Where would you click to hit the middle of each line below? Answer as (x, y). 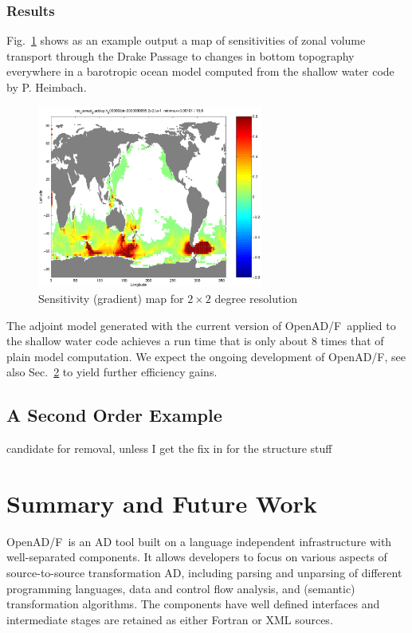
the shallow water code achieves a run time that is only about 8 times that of (195, 341)
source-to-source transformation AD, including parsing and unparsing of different (204, 573)
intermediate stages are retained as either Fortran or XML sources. (170, 619)
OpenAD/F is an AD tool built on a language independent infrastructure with (199, 541)
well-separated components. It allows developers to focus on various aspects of (197, 557)
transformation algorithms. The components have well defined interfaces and (193, 604)
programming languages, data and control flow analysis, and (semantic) (181, 588)
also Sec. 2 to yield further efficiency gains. (112, 372)
